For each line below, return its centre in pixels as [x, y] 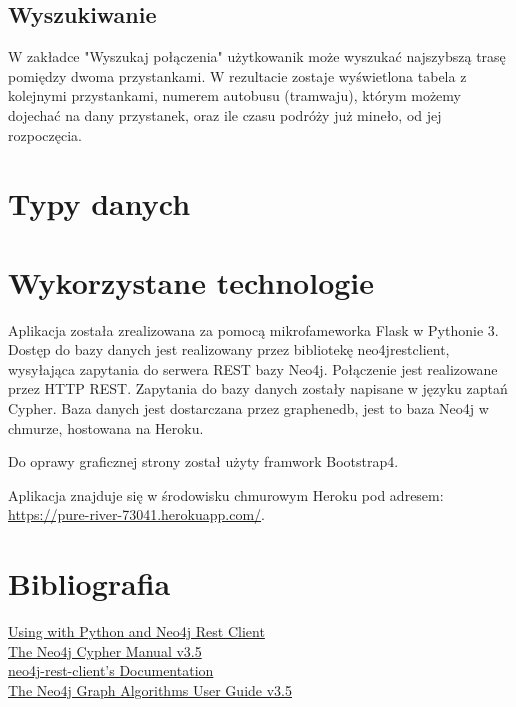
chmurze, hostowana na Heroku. [106, 427]
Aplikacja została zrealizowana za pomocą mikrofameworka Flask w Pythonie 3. [253, 329]
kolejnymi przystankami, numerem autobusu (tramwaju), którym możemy [234, 95]
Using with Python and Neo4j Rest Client [136, 631]
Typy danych [99, 203]
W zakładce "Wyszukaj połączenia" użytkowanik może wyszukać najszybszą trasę [257, 56]
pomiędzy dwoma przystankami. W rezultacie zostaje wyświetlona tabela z [237, 75]
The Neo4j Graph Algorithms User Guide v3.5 [150, 689]
